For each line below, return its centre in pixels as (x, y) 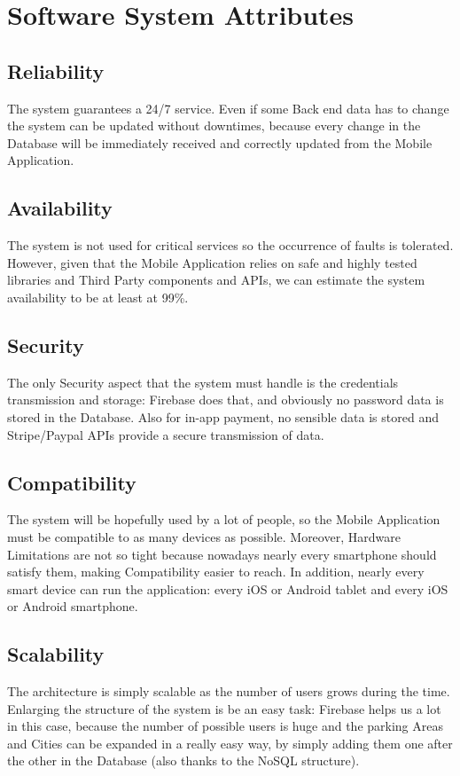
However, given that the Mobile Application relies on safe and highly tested (212, 262)
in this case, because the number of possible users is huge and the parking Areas (225, 726)
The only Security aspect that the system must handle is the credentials (203, 382)
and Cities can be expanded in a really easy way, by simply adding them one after (230, 743)
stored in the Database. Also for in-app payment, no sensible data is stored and (223, 416)
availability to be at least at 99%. (98, 297)
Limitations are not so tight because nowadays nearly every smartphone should (222, 554)
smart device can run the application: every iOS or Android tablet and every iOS (228, 588)
